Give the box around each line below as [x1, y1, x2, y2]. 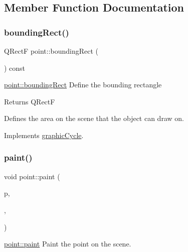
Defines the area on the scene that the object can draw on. [4, 113, 184, 123]
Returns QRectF [4, 96, 55, 106]
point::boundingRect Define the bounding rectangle [4, 79, 162, 90]
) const [4, 62, 26, 73]
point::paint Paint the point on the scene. [4, 238, 131, 249]
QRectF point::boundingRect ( [4, 46, 99, 56]
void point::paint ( [4, 171, 60, 181]
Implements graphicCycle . [4, 130, 84, 140]
